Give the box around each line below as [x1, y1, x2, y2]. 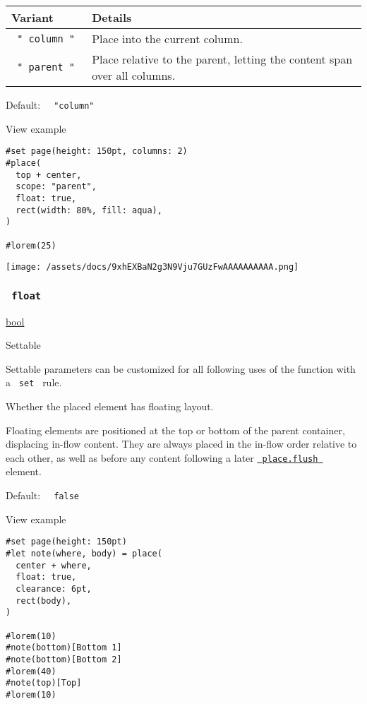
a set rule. [6, 375, 62, 390]
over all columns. [92, 67, 176, 83]
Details [92, 9, 132, 25]
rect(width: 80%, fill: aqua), [16, 205, 162, 215]
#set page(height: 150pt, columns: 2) [6, 146, 188, 157]
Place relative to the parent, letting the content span [92, 51, 353, 67]
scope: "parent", [16, 181, 97, 192]
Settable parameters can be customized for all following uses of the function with [6, 361, 356, 376]
